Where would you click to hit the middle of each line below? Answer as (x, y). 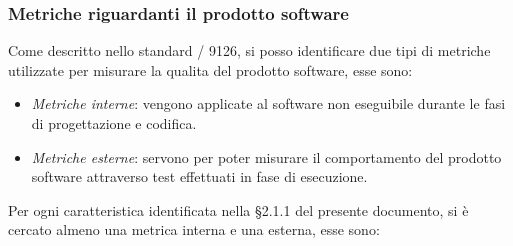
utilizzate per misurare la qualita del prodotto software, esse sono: (210, 69)
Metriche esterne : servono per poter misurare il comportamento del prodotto (266, 156)
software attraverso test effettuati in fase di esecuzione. (199, 176)
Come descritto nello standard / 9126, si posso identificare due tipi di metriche (249, 50)
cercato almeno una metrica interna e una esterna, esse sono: (194, 229)
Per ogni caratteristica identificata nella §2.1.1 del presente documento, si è (238, 209)
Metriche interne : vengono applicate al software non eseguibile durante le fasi (268, 103)
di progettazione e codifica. (114, 123)
